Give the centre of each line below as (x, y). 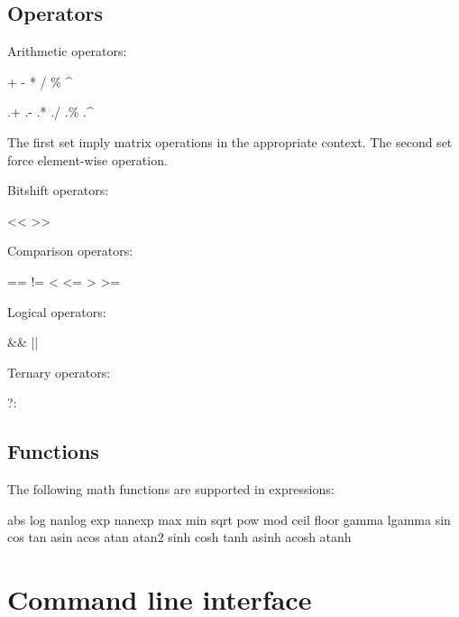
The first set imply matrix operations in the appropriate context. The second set (230, 141)
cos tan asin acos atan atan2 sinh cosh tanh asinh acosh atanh (179, 537)
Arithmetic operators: (67, 51)
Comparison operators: (70, 251)
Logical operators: (57, 311)
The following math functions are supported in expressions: (171, 489)
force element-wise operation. (87, 159)
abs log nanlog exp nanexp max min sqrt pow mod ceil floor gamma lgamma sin (229, 519)
